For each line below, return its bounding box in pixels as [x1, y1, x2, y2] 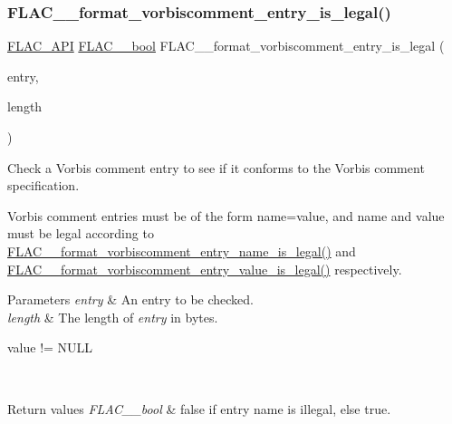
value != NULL [7, 338, 93, 357]
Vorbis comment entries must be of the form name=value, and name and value [7, 206, 445, 225]
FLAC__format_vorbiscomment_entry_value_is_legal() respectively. [7, 259, 402, 278]
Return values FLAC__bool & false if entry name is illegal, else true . [7, 399, 391, 418]
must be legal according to [7, 224, 154, 243]
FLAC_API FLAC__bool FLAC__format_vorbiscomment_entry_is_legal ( [7, 36, 445, 55]
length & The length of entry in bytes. [7, 307, 218, 326]
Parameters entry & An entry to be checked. [7, 290, 254, 309]
